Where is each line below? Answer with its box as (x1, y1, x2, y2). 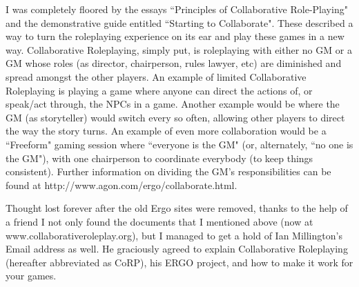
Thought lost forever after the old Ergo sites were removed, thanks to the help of (6, 201, 348, 215)
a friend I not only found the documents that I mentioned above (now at (6, 214, 313, 228)
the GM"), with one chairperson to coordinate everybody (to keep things (6, 150, 313, 165)
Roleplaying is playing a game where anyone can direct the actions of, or (6, 83, 313, 97)
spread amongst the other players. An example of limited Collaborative (6, 69, 307, 83)
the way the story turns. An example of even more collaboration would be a (6, 123, 327, 138)
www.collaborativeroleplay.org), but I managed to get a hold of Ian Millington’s (6, 228, 342, 242)
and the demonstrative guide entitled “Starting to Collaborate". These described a (6, 15, 353, 30)
